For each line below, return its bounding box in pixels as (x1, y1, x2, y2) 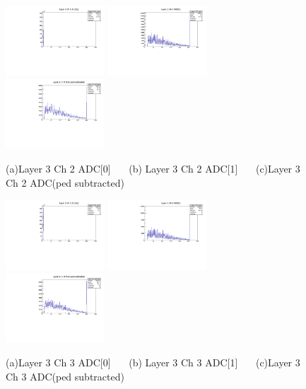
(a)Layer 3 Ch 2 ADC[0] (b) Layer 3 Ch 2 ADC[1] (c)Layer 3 (6, 161, 300, 175)
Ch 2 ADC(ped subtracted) (6, 175, 124, 190)
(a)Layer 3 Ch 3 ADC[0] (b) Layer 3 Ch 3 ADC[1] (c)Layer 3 (6, 355, 300, 370)
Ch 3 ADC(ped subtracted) (6, 368, 124, 383)
